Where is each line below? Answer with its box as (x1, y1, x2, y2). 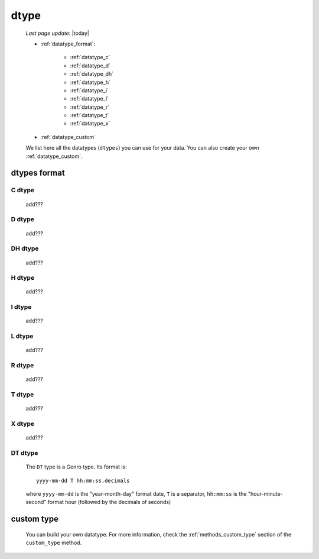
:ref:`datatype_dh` (70, 70, 114, 77)
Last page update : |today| (25, 30, 90, 37)
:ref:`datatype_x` (70, 120, 110, 127)
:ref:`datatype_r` (70, 104, 110, 111)
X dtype (11, 420, 35, 428)
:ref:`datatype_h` (70, 79, 111, 86)
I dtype (11, 303, 32, 311)
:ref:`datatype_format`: (40, 40, 96, 47)
